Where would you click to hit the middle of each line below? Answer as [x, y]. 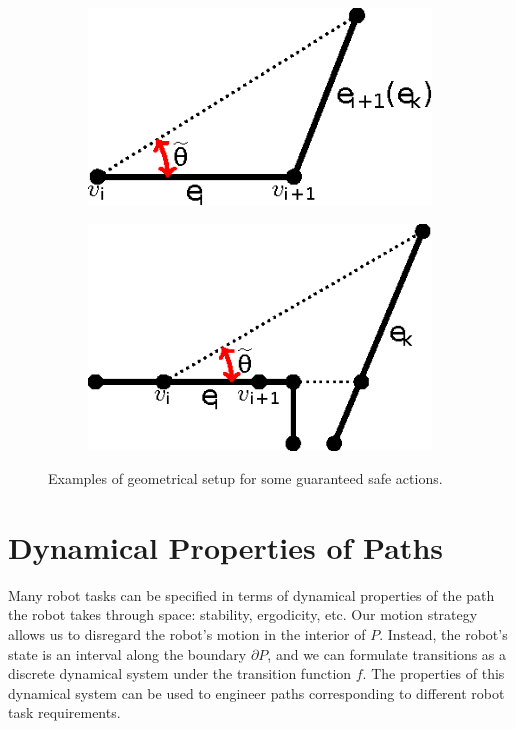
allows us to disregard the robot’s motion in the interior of [187, 634]
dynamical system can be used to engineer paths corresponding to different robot [256, 692]
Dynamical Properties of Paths [225, 546]
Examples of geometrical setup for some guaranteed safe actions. [245, 478]
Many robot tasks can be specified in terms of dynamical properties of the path [251, 594]
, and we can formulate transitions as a [387, 653]
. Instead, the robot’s [443, 634]
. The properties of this [433, 673]
